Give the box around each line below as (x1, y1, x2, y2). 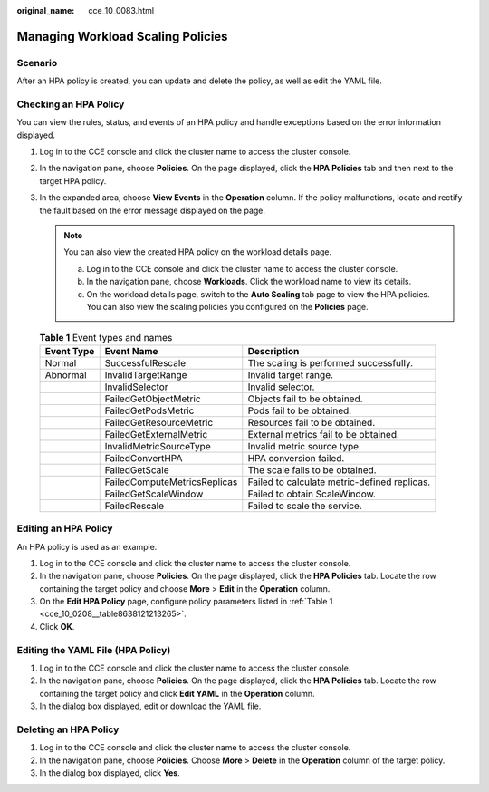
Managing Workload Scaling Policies (16, 28, 228, 44)
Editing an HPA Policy (16, 522, 113, 535)
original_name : (16, 5, 75, 15)
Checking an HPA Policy (16, 98, 125, 111)
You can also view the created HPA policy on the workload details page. (63, 246, 332, 257)
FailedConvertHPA (104, 451, 183, 464)
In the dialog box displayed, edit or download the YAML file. (39, 700, 262, 711)
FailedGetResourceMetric (104, 416, 214, 429)
